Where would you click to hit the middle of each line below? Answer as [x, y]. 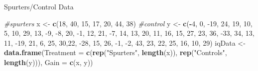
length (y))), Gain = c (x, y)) [49, 62]
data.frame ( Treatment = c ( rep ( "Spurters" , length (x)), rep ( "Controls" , [116, 52]
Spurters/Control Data [39, 6]
